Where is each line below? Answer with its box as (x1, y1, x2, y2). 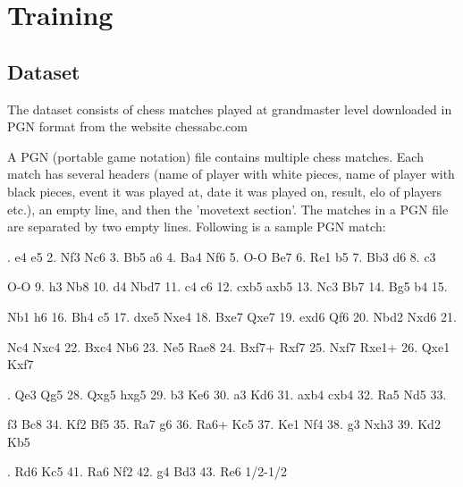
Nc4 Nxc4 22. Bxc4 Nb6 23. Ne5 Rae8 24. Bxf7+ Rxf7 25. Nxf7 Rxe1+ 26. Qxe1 (7, 337, 450, 356)
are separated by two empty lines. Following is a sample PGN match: (7, 217, 386, 236)
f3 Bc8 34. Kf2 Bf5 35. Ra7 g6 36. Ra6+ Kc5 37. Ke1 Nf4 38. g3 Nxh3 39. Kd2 (7, 415, 441, 433)
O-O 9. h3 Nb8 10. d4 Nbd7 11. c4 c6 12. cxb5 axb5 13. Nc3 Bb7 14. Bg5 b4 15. (7, 277, 448, 296)
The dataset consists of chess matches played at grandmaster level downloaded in (7, 99, 452, 118)
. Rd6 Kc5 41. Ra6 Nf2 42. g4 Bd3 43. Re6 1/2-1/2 (7, 462, 288, 481)
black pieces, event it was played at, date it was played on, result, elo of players (7, 181, 442, 200)
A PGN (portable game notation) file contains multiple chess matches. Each (7, 147, 424, 165)
